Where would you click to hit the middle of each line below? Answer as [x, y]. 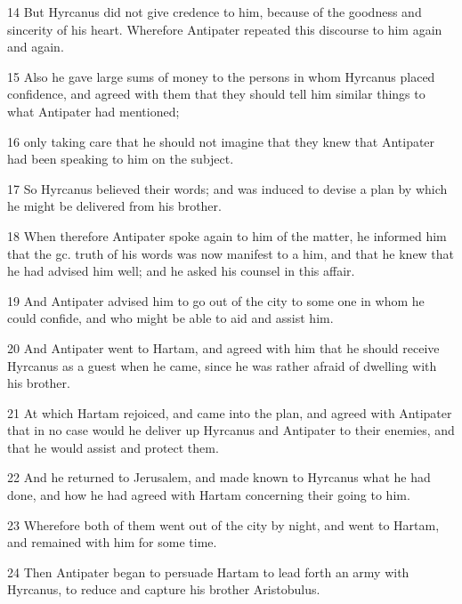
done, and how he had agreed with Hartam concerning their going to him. [209, 495]
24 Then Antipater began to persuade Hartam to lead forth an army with [208, 572]
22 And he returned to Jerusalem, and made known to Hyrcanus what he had [219, 477]
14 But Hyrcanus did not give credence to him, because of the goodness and [215, 12]
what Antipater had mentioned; [93, 111]
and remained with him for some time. [112, 542]
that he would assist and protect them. [113, 447]
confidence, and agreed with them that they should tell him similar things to [216, 94]
